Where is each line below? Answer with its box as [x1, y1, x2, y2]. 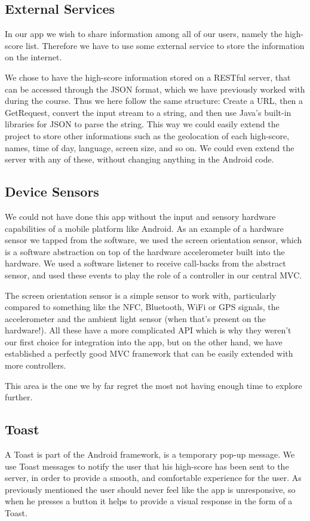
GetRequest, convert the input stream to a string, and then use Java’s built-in [5, 106, 291, 118]
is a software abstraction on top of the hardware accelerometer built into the [5, 245, 285, 258]
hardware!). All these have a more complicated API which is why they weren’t [5, 324, 291, 336]
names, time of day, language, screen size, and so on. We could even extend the [5, 141, 294, 154]
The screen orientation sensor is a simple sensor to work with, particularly [5, 289, 277, 301]
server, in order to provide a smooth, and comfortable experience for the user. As [5, 471, 302, 484]
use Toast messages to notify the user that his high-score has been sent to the [5, 459, 289, 472]
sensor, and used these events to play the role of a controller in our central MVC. [5, 268, 302, 281]
